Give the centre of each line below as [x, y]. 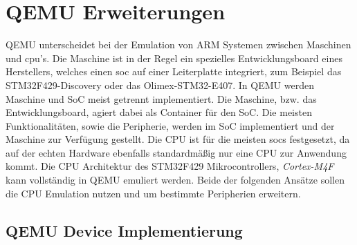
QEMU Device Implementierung [124, 230]
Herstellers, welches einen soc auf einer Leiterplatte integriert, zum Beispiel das [174, 71]
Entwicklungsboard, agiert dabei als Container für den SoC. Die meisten [159, 112]
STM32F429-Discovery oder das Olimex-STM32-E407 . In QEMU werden [160, 85]
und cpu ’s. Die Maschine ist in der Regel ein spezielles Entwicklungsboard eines [174, 58]
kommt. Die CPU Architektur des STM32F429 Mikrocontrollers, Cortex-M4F [170, 166]
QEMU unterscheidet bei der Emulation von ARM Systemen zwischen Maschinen [178, 45]
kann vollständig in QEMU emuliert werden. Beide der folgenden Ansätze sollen [175, 180]
